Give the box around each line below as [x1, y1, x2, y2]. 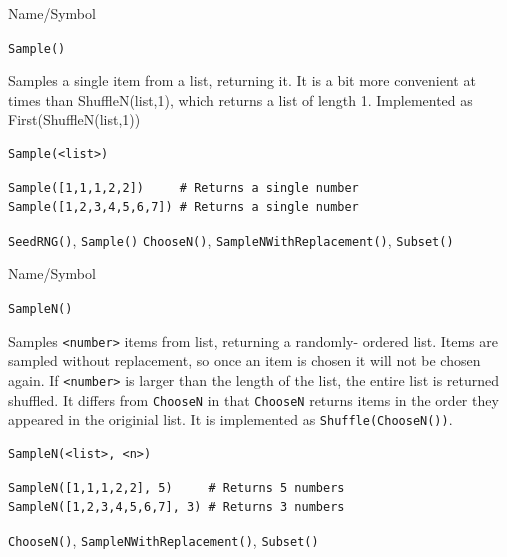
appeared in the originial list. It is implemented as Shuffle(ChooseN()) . [8, 409, 453, 430]
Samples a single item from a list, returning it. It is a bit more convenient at [8, 70, 476, 91]
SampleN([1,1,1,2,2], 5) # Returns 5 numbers [8, 480, 345, 495]
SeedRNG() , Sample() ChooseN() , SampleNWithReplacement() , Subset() [8, 229, 454, 250]
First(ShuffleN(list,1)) [8, 109, 141, 130]
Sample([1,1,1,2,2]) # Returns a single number [8, 180, 359, 195]
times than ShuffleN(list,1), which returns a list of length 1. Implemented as [8, 89, 473, 110]
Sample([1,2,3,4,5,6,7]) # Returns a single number [8, 200, 359, 215]
